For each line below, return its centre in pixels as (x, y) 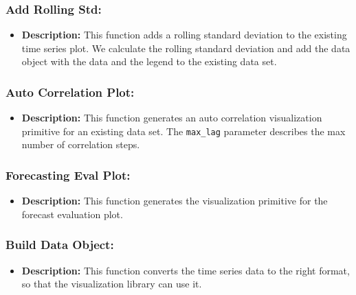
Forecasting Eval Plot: (68, 175)
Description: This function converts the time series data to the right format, (186, 270)
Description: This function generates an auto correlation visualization (172, 118)
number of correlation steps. (81, 144)
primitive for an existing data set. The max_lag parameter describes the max (183, 131)
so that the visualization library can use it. (112, 284)
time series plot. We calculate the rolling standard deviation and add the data (186, 48)
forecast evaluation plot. (72, 214)
